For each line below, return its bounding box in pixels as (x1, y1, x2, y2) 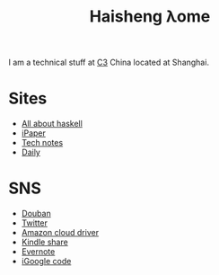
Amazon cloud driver (21, 227, 100, 238)
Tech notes (21, 137, 64, 148)
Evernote (21, 246, 56, 257)
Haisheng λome (89, 6, 211, 27)
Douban (21, 208, 51, 219)
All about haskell (21, 119, 83, 129)
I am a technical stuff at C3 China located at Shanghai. (8, 57, 210, 68)
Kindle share (21, 236, 68, 248)
